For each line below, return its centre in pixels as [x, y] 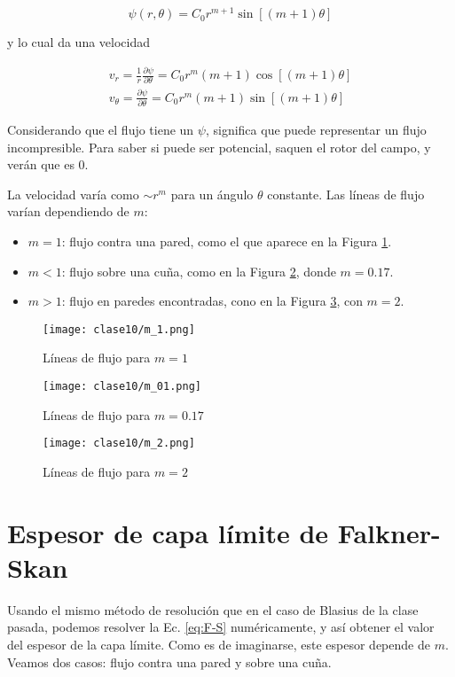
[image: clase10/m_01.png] [122, 386]
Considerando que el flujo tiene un [101, 129]
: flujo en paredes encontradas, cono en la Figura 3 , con [212, 301]
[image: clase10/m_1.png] [119, 329]
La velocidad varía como [73, 194]
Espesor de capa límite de [168, 532]
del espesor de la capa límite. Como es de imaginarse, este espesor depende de [219, 644]
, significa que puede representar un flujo [316, 129]
